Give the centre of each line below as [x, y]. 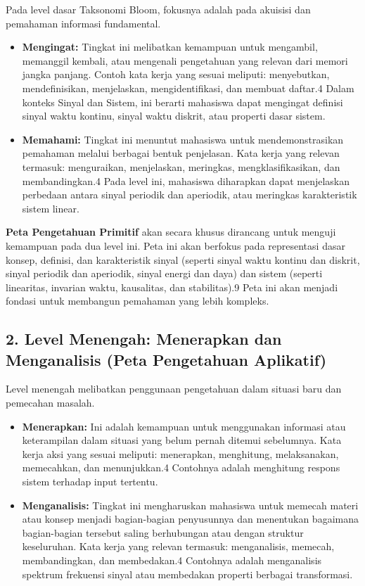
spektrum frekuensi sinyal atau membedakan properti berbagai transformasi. [187, 574]
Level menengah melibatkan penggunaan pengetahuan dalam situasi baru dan [174, 389]
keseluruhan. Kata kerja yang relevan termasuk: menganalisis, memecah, [178, 546]
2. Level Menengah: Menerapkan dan [144, 339]
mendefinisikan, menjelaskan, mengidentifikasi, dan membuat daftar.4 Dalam [188, 88]
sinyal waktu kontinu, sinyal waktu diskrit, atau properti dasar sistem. [174, 116]
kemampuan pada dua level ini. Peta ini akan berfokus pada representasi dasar [175, 245]
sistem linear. [51, 208]
